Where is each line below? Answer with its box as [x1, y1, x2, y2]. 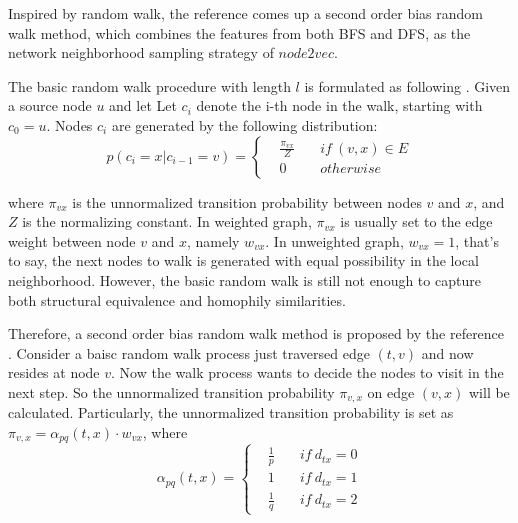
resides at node [8, 362, 100, 383]
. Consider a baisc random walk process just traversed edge [8, 342, 370, 363]
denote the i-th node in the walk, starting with [196, 95, 483, 116]
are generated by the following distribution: [111, 114, 378, 135]
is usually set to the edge [340, 211, 493, 232]
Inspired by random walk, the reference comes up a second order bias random [8, 3, 484, 23]
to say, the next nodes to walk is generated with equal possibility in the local [8, 250, 479, 271]
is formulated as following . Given [304, 75, 511, 96]
